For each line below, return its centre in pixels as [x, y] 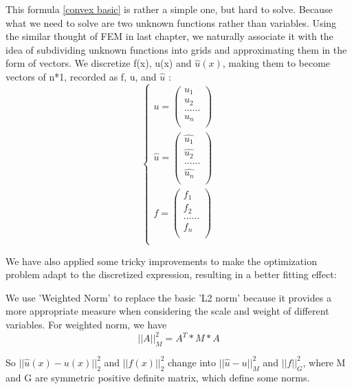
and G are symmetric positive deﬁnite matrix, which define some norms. [158, 377]
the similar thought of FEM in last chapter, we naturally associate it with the [169, 36]
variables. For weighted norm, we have [86, 324]
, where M [324, 362]
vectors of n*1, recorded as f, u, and [81, 76]
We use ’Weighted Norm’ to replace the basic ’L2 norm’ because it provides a [168, 297]
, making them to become [276, 63]
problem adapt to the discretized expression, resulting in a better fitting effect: [171, 274]
